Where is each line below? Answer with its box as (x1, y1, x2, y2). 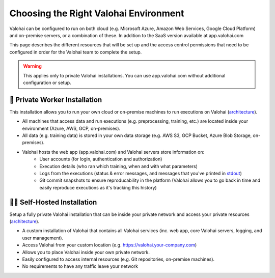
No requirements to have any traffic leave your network (22, 263, 139, 269)
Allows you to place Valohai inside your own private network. (22, 249, 150, 255)
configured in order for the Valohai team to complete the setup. (9, 49, 142, 55)
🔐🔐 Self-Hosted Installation (9, 198, 97, 206)
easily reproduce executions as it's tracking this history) (39, 184, 157, 190)
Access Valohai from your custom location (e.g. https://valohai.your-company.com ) (22, 242, 197, 248)
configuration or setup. (23, 79, 71, 86)
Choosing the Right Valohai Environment (9, 8, 184, 19)
